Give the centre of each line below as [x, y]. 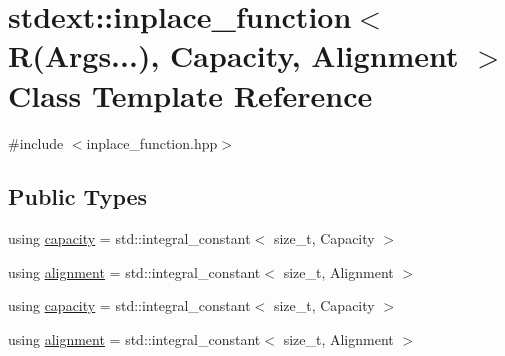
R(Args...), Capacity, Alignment [233, 55]
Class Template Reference [190, 94]
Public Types [78, 196]
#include [36, 142]
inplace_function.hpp [152, 142]
